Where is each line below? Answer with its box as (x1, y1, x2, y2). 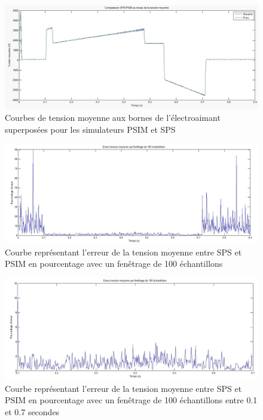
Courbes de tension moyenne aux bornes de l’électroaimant (5, 111, 221, 123)
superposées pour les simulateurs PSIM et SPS (5, 123, 176, 135)
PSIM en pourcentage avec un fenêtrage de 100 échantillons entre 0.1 (5, 394, 258, 406)
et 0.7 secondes (5, 405, 60, 418)
